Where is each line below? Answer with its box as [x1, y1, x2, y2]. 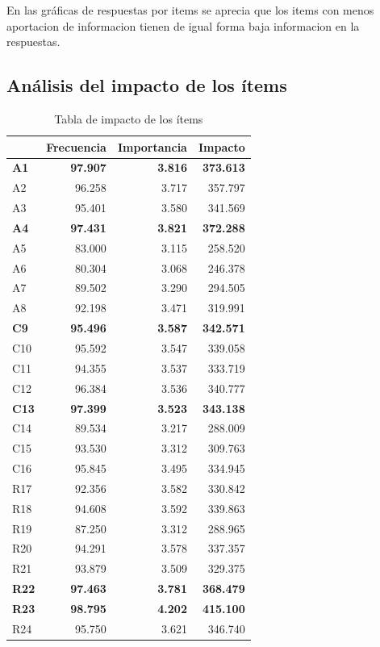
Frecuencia [46, 138, 106, 155]
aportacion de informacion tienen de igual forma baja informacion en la [6, 17, 360, 34]
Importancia [117, 138, 187, 155]
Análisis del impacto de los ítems [6, 73, 287, 98]
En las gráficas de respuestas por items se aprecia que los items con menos [6, 2, 374, 18]
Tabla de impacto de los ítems [54, 110, 203, 127]
